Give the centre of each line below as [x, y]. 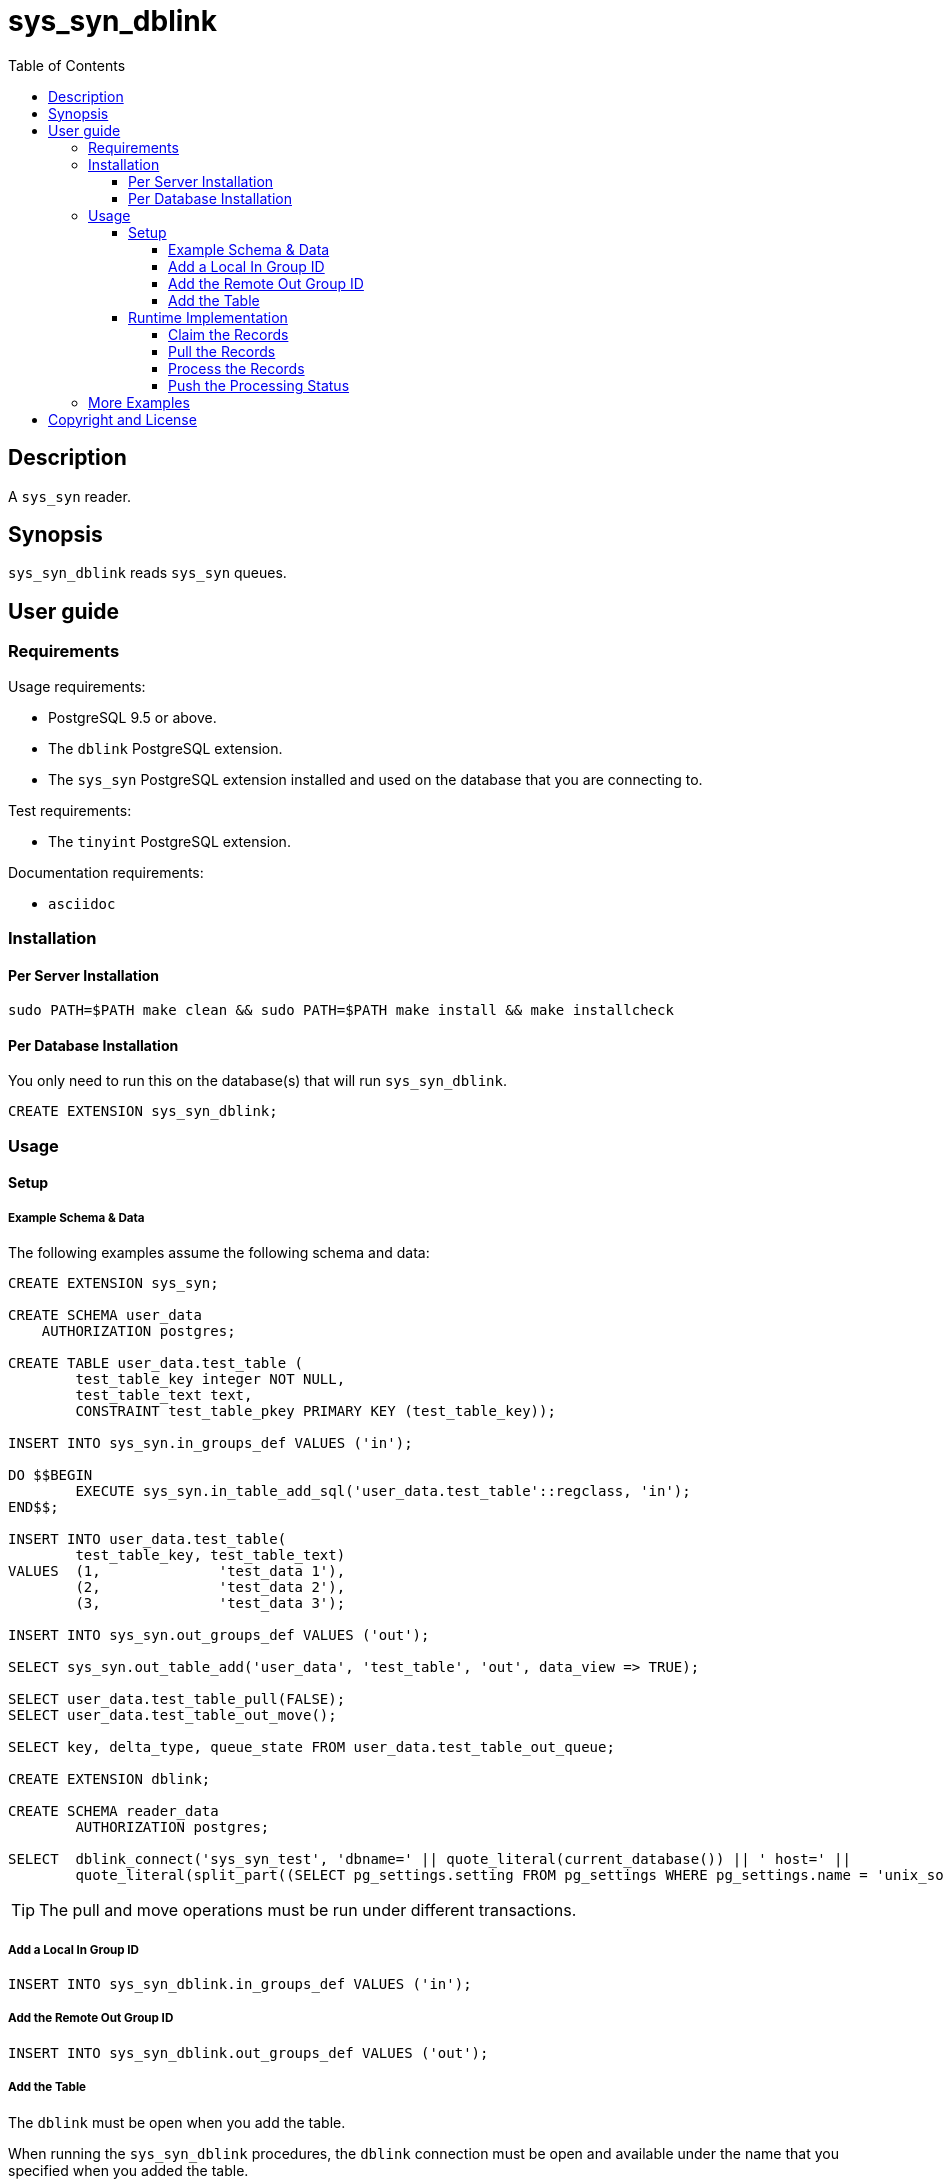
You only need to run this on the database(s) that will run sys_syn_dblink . [257, 1081]
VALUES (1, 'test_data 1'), [177, 1571]
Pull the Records [222, 351]
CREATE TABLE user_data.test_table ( [156, 1363]
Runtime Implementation [208, 317]
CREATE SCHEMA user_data [105, 1315]
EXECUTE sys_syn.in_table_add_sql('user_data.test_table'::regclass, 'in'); [383, 1491]
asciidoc [82, 903]
